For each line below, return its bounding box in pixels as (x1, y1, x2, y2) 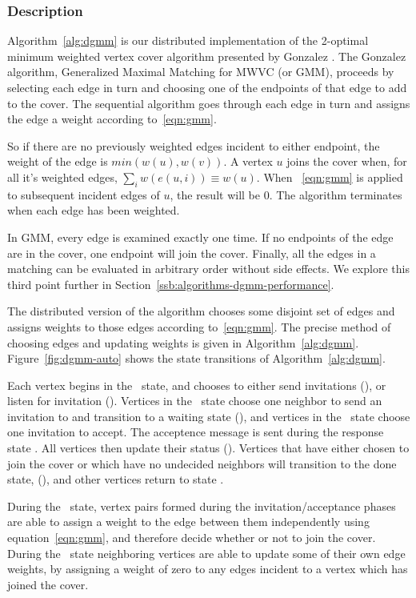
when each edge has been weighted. (7, 202, 180, 219)
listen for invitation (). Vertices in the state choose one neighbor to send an (7, 392, 382, 409)
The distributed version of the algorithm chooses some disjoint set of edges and (7, 303, 395, 319)
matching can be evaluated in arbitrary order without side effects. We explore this (7, 260, 410, 277)
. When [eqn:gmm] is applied (256, 168, 403, 185)
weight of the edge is (7, 153, 108, 170)
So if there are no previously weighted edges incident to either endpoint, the (7, 137, 380, 154)
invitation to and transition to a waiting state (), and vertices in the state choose (7, 407, 410, 424)
